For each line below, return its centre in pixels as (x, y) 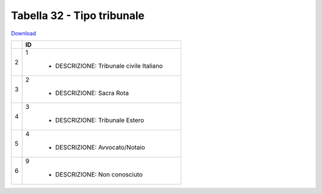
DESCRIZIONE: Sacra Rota (92, 93)
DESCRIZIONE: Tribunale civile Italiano (109, 65)
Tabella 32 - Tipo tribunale (78, 15)
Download (24, 33)
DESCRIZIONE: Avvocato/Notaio (100, 147)
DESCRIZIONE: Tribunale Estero (100, 120)
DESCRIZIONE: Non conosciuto (99, 174)
